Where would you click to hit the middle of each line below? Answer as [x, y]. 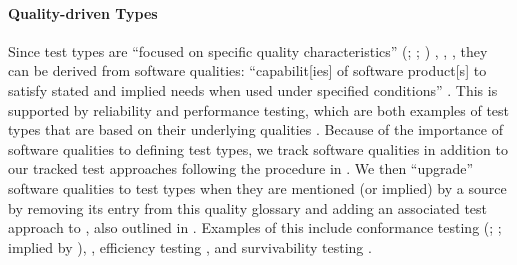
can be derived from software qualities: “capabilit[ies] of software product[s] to [247, 70]
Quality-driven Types [83, 12]
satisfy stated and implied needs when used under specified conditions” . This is [253, 89]
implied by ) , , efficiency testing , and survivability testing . [190, 246]
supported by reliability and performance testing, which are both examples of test [259, 109]
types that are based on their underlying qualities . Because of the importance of [255, 129]
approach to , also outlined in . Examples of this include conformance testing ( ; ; [255, 227]
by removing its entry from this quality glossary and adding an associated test [248, 207]
